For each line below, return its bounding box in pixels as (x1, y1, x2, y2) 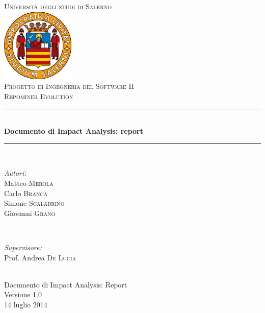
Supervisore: (4, 242, 42, 252)
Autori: (4, 167, 26, 178)
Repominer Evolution (4, 91, 73, 102)
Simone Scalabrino (4, 198, 65, 208)
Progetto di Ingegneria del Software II (4, 81, 135, 91)
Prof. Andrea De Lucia (4, 252, 76, 262)
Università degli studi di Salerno (4, 1, 112, 11)
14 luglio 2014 (4, 299, 47, 309)
